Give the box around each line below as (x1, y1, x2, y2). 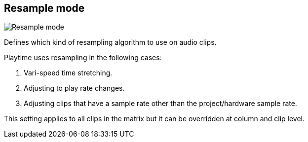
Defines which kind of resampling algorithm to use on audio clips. (4, 38, 217, 47)
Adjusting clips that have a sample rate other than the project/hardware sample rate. (24, 99, 297, 108)
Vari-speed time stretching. (24, 69, 113, 77)
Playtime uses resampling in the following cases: (4, 53, 162, 62)
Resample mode (4, 2, 85, 14)
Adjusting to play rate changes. (24, 84, 125, 93)
